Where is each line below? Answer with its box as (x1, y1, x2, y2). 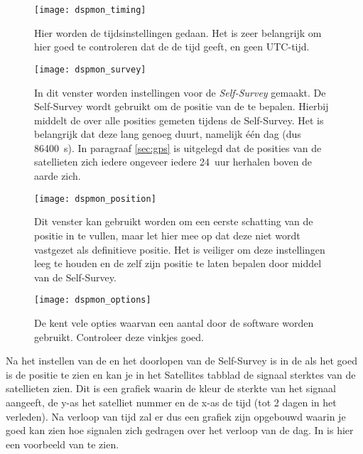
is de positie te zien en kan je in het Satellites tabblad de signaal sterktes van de (6, 367, 356, 382)
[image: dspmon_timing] (34, 5, 146, 15)
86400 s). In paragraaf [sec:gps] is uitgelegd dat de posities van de (34, 140, 322, 155)
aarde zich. (34, 168, 81, 183)
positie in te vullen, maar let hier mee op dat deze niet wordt (34, 227, 300, 242)
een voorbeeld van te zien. (6, 436, 119, 451)
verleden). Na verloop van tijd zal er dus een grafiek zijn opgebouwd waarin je (6, 409, 346, 423)
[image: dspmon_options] (34, 295, 151, 306)
